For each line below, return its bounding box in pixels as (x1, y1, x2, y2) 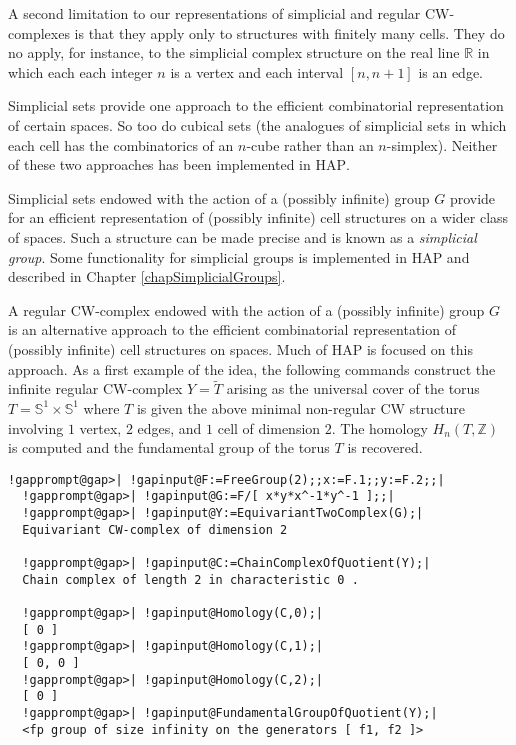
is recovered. (347, 437, 423, 458)
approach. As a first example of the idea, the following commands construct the (8, 358, 496, 379)
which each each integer (8, 61, 153, 82)
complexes (8, 22, 70, 43)
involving (8, 417, 64, 438)
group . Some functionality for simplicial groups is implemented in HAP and (8, 246, 470, 267)
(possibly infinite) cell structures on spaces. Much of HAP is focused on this (8, 338, 473, 359)
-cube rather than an (246, 134, 374, 155)
